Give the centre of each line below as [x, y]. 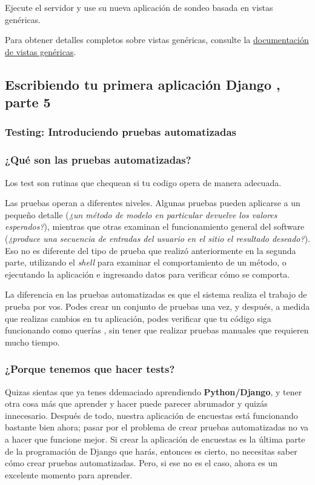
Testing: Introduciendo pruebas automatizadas [121, 132]
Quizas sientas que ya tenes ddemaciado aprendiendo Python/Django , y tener [154, 391]
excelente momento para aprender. [69, 474]
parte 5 [28, 102]
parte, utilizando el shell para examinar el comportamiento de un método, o [146, 262]
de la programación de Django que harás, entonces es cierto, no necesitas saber [151, 451]
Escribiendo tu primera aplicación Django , [143, 84]
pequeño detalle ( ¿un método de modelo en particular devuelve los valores [141, 214]
